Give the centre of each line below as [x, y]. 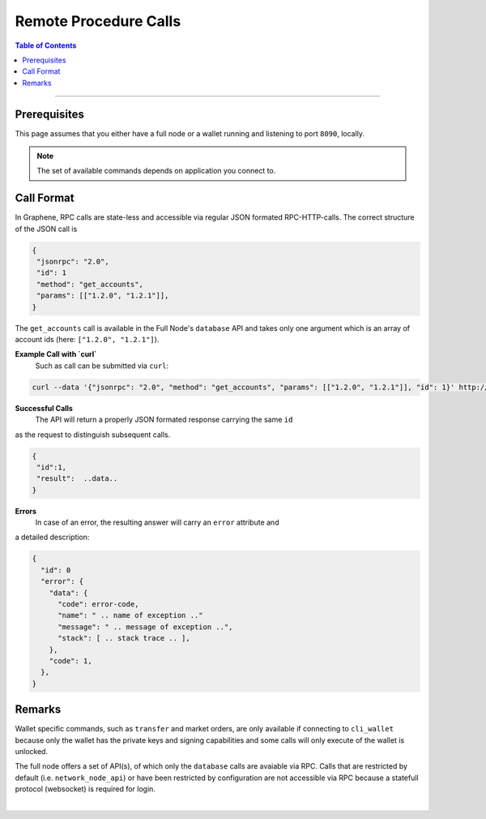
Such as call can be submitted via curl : [102, 366]
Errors [26, 511]
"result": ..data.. [77, 479]
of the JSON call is [46, 229]
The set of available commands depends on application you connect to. [156, 171]
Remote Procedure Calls [98, 21]
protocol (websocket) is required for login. [85, 789]
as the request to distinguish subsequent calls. [93, 435]
